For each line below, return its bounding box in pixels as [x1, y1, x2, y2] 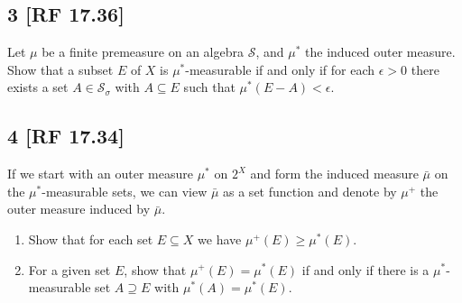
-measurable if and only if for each [185, 60, 375, 78]
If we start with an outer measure [7, 164, 193, 183]
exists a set [7, 78, 69, 96]
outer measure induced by [7, 199, 151, 218]
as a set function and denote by [223, 181, 397, 200]
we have [198, 229, 242, 248]
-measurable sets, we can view [42, 181, 208, 200]
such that [183, 78, 236, 96]
